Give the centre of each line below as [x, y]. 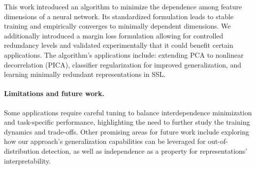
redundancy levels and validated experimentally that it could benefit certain [119, 45]
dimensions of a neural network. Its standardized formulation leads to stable [119, 16]
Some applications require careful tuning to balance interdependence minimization [128, 112]
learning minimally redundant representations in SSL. [85, 74]
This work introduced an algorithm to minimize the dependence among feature [123, 6]
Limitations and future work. [54, 93]
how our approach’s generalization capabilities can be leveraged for [105, 141]
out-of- [218, 141]
